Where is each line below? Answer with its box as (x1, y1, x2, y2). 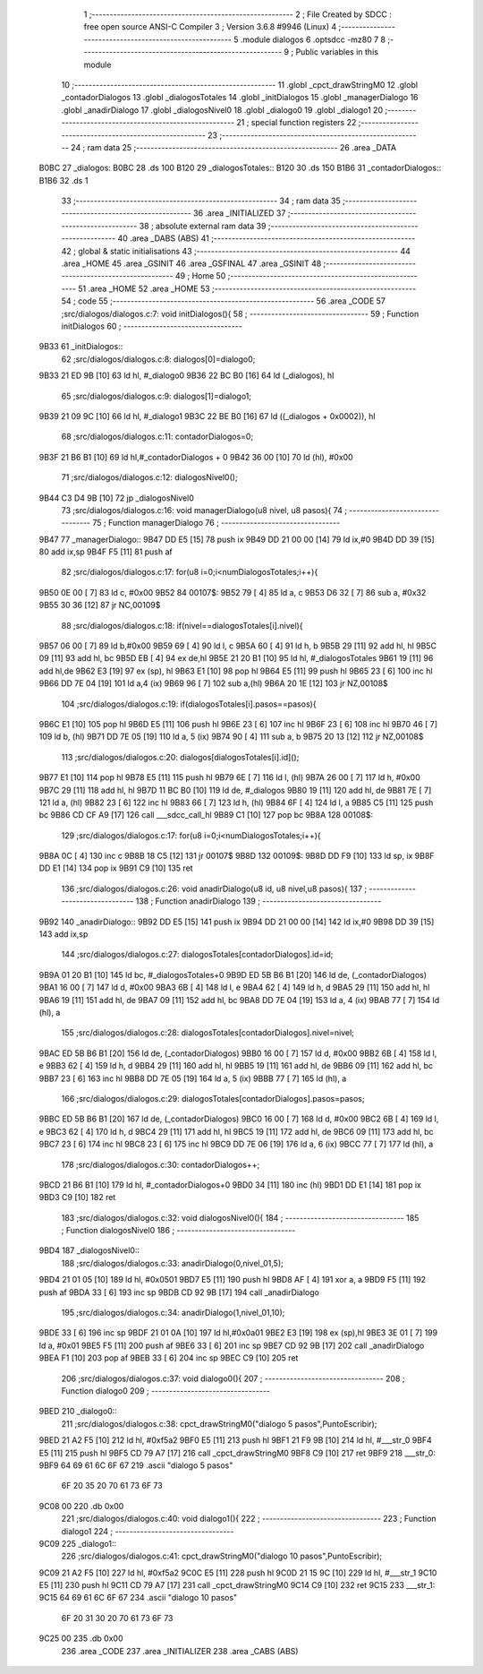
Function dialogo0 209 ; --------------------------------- (61, 1385, 270, 1396)
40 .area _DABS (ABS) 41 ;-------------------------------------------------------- (117, 233, 416, 244)
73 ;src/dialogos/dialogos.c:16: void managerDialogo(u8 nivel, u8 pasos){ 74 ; (61, 504, 348, 515)
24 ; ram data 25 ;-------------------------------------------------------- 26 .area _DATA (70, 142, 397, 152)
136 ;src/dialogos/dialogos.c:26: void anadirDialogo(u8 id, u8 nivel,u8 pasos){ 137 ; (61, 883, 368, 894)
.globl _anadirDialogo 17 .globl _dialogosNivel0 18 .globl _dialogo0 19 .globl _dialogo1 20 (61, 104, 384, 116)
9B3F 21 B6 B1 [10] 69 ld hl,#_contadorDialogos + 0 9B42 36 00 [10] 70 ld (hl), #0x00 (38, 451, 353, 462)
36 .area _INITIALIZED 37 (192, 208, 286, 219)
